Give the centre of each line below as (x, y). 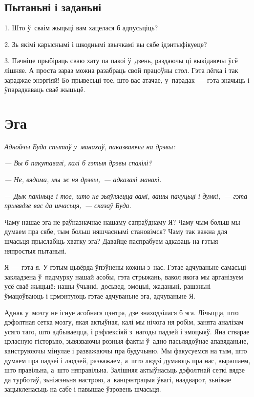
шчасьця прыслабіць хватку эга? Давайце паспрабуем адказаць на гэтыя (111, 241)
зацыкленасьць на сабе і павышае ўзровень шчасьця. (83, 389)
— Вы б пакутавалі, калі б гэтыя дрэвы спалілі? (78, 163)
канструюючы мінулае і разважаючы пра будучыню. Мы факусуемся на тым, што (126, 350)
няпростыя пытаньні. (36, 250)
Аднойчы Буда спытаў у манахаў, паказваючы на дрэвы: (90, 146)
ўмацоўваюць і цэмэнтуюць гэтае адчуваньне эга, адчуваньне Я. (100, 296)
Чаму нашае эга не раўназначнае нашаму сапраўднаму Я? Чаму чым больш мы (122, 222)
